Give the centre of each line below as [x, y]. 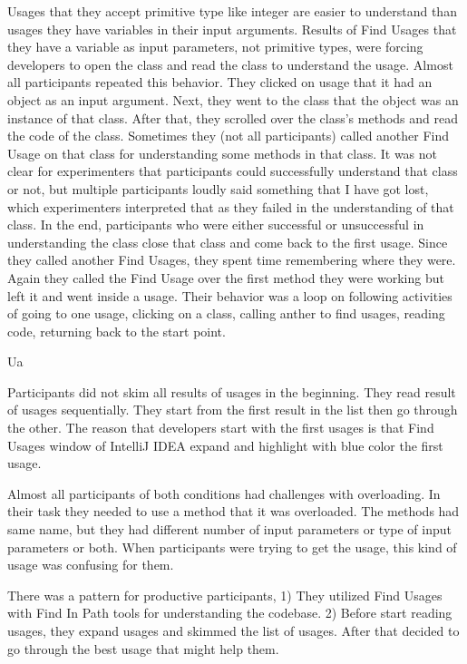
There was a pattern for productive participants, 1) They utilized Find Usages [225, 595]
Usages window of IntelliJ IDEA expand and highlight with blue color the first [225, 445]
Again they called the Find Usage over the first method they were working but [226, 277]
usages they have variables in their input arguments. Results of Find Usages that [232, 29]
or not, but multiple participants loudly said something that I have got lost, [218, 188]
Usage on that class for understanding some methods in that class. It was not [223, 153]
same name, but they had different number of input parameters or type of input [229, 529]
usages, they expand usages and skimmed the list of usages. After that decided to [233, 630]
